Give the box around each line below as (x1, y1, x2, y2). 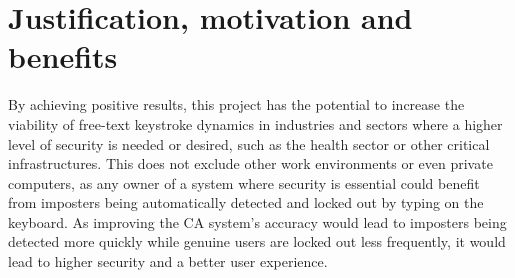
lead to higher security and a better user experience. (8, 251, 328, 272)
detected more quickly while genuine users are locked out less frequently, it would (8, 231, 506, 252)
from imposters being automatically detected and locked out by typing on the (8, 192, 484, 213)
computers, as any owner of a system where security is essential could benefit (8, 172, 480, 193)
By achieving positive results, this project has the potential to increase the (8, 94, 465, 115)
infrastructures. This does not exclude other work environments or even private (8, 153, 493, 174)
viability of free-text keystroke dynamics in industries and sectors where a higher (8, 113, 503, 134)
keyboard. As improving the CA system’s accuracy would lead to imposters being (8, 211, 507, 232)
